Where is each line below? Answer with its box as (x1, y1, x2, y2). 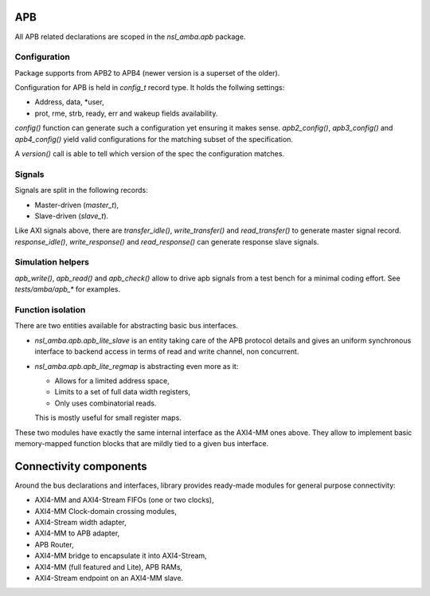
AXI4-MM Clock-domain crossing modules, (34, 506, 177, 516)
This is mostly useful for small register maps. (34, 413, 182, 422)
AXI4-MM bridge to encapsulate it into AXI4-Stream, (34, 551, 207, 561)
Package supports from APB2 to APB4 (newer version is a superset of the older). (14, 68, 280, 77)
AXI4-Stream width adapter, (34, 517, 127, 527)
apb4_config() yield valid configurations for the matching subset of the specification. (14, 134, 294, 143)
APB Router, (34, 539, 75, 549)
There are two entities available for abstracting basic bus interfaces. (14, 321, 239, 331)
